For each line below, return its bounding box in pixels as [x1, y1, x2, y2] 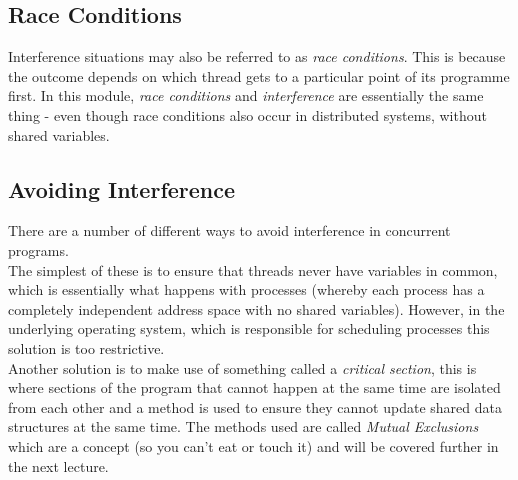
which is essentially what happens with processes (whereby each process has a [8, 279, 485, 300]
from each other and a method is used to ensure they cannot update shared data [8, 396, 502, 417]
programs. [8, 239, 69, 260]
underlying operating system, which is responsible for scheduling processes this [8, 318, 490, 339]
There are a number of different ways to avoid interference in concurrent [8, 220, 451, 241]
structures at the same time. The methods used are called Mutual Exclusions [8, 416, 479, 437]
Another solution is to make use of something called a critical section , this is [8, 357, 477, 378]
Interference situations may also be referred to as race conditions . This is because [8, 46, 506, 67]
